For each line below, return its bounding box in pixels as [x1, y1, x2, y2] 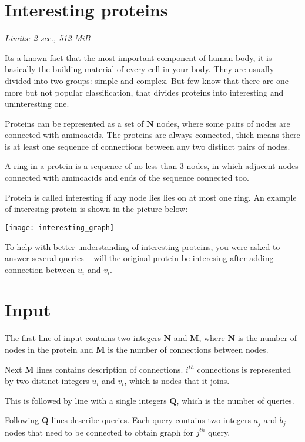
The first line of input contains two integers [5, 332, 161, 344]
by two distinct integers [5, 374, 89, 387]
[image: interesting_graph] [5, 223, 115, 232]
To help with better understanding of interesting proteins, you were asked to [5, 240, 280, 252]
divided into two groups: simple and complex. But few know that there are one [5, 74, 289, 86]
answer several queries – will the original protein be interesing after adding [5, 252, 274, 264]
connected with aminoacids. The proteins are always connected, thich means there [5, 129, 300, 141]
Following [5, 414, 39, 426]
